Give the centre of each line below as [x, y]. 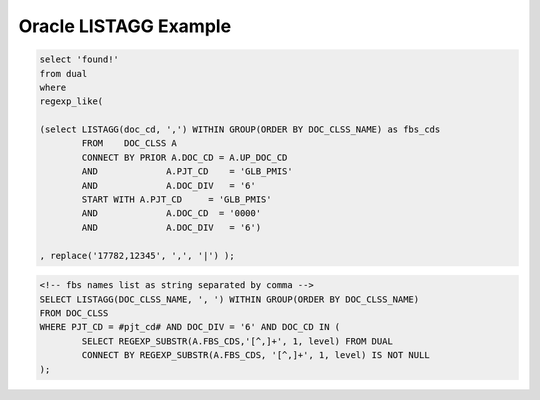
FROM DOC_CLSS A [129, 143]
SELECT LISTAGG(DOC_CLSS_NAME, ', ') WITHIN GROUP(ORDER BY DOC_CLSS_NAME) [229, 299]
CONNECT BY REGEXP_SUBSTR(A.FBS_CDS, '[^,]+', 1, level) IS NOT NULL [255, 355]
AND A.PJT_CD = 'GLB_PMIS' [187, 171]
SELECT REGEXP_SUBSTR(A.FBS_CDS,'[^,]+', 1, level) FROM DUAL [237, 341]
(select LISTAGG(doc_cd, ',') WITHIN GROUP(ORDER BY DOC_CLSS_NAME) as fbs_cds [240, 129]
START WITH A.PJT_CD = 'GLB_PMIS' [176, 199]
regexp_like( [71, 101]
